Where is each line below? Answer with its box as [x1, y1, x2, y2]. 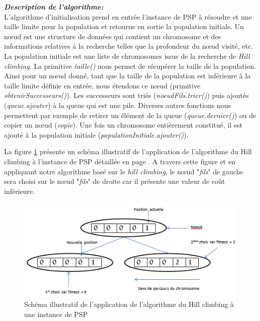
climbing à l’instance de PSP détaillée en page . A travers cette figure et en [4, 156, 235, 166]
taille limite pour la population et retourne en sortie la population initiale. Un [4, 21, 244, 32]
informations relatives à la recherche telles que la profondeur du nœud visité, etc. [4, 41, 253, 51]
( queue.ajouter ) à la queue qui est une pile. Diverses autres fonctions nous [4, 99, 231, 110]
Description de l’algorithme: [4, 2, 103, 12]
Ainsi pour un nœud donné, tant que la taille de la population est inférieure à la [4, 70, 251, 81]
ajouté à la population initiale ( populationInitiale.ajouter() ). [4, 129, 189, 140]
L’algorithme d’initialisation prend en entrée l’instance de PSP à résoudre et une [4, 11, 252, 22]
